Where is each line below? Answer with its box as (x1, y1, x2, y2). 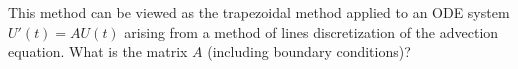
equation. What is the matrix (8, 41, 188, 62)
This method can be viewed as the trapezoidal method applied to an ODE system (8, 2, 510, 22)
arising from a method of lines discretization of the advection (124, 21, 499, 42)
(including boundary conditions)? (207, 41, 411, 62)
